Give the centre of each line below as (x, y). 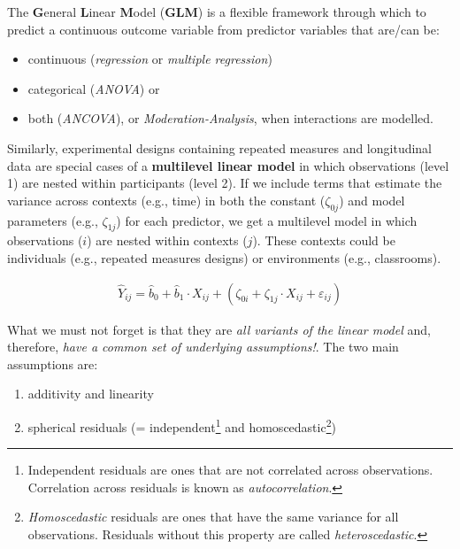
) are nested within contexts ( (167, 240)
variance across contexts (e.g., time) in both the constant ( (166, 200)
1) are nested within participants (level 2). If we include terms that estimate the (225, 183)
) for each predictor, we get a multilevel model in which (267, 220)
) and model (372, 200)
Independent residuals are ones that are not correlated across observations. (230, 470)
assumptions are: (53, 363)
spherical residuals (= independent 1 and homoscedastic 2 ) (182, 425)
